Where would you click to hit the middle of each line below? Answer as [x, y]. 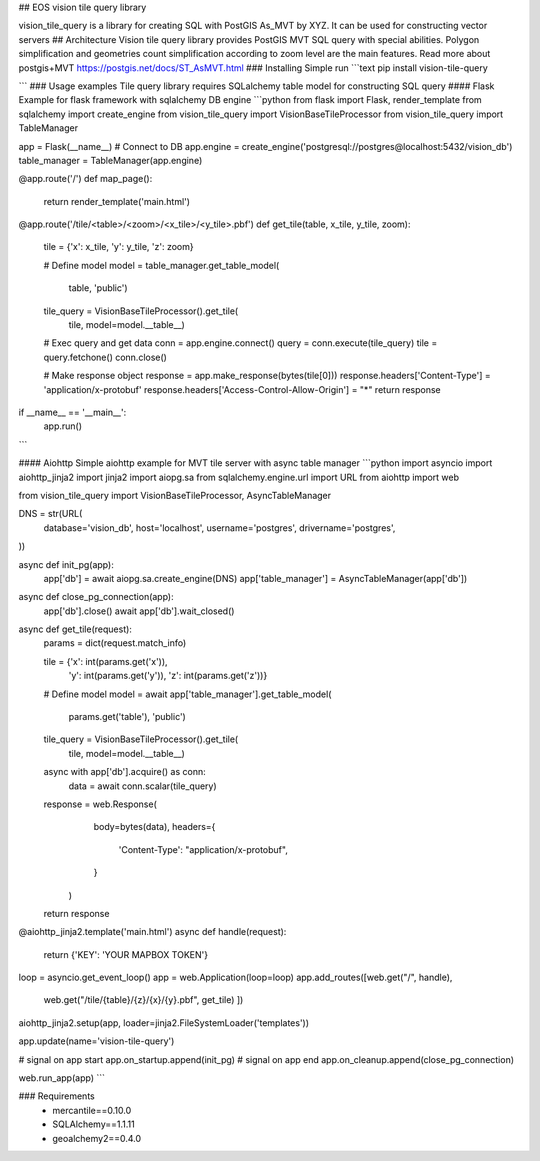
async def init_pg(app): [66, 564]
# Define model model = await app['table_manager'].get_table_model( [187, 694]
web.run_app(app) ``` [61, 1078]
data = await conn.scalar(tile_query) [142, 786]
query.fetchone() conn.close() [105, 357]
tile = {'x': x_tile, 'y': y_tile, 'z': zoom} [118, 247]
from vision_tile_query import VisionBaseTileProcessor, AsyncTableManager [175, 495]
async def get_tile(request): [75, 629]
